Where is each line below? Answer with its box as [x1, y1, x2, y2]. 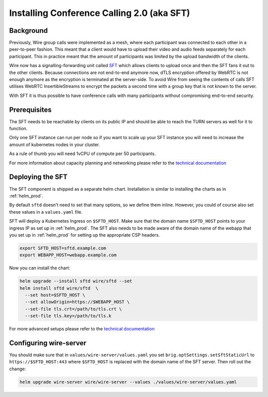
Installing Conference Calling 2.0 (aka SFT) [9, 7, 191, 18]
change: [9, 366, 26, 372]
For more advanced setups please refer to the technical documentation [9, 326, 155, 332]
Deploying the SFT [9, 173, 68, 181]
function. [9, 126, 28, 132]
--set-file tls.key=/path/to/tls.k [25, 313, 112, 319]
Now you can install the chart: [9, 265, 70, 271]
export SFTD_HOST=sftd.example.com [19, 245, 106, 251]
